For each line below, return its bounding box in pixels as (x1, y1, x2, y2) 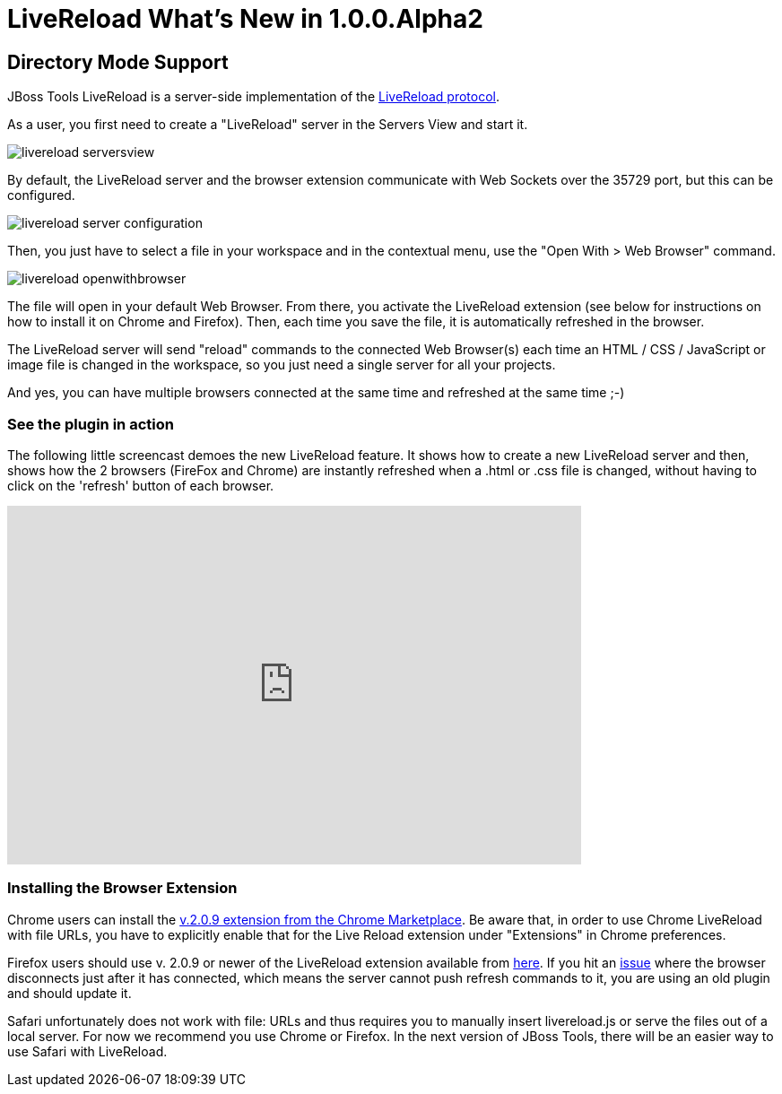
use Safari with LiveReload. (7, 1043, 168, 1059)
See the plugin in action (7, 414, 174, 433)
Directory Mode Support (7, 50, 229, 74)
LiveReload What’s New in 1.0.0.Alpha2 (7, 4, 483, 34)
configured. (7, 187, 75, 204)
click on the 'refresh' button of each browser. (7, 477, 274, 493)
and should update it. (7, 985, 132, 1001)
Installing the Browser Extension (7, 879, 238, 898)
